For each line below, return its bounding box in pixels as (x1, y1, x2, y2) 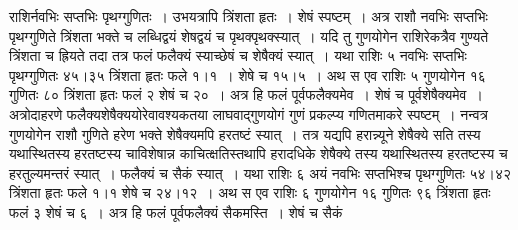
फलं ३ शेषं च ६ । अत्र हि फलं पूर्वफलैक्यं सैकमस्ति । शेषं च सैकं (9, 201, 343, 222)
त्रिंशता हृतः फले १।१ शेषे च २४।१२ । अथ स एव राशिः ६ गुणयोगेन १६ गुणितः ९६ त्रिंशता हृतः (9, 182, 491, 203)
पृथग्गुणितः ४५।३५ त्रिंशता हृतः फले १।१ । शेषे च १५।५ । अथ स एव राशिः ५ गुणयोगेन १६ (9, 64, 486, 85)
